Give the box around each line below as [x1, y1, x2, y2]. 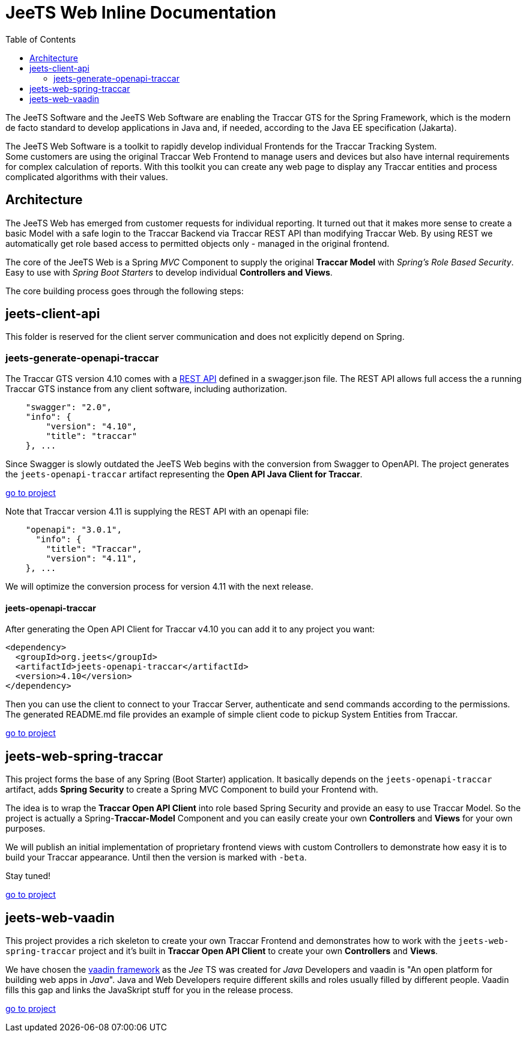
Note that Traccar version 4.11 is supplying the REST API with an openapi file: [5, 506, 309, 517]
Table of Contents [5, 34, 76, 44]
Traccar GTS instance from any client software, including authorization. [5, 384, 288, 395]
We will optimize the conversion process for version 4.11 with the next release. [5, 581, 313, 592]
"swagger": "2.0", [25, 402, 112, 413]
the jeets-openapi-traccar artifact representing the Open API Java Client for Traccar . [5, 469, 363, 480]
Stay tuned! [5, 871, 50, 881]
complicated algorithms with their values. [5, 171, 168, 182]
